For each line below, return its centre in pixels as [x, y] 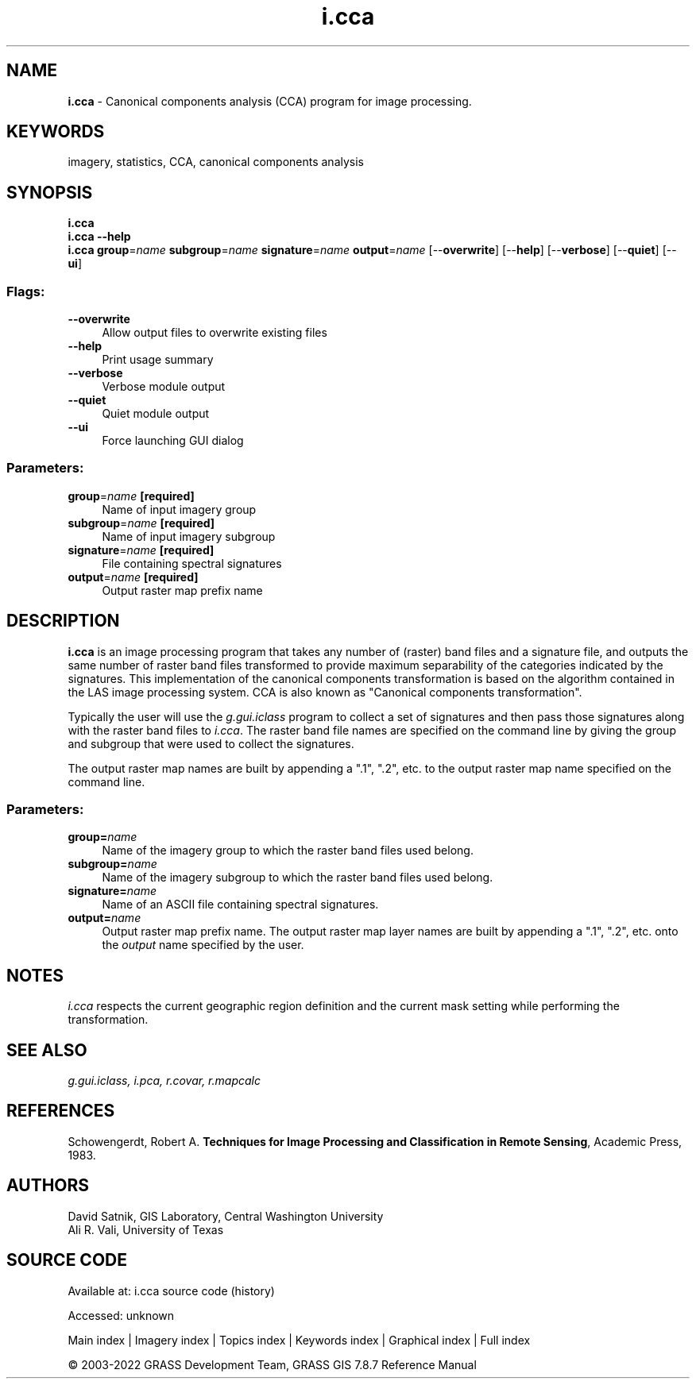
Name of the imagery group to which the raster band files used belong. [288, 851]
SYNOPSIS [50, 192]
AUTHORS [48, 1186]
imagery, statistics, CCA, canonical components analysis [216, 162]
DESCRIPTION [63, 621]
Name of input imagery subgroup [189, 536]
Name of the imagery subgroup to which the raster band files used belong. [298, 878]
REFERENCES [61, 1111]
